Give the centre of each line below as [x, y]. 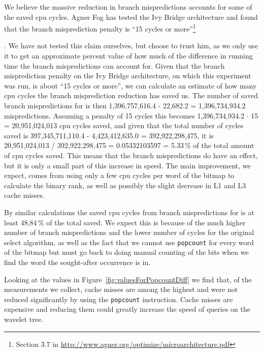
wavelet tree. [24, 319]
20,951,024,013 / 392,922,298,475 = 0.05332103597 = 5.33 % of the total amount [129, 145]
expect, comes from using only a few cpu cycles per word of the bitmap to [119, 175]
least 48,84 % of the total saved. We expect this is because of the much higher [125, 222]
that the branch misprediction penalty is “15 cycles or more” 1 [100, 28]
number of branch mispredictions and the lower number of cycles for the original [129, 232]
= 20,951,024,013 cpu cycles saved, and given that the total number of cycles [124, 125]
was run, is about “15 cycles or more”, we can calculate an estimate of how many [130, 85]
